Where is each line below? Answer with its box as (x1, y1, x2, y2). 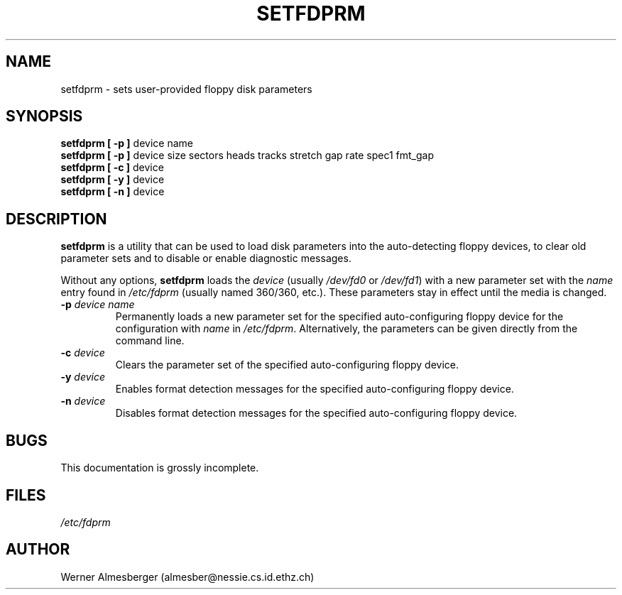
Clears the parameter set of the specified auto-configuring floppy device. (115, 359, 459, 371)
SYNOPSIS (6, 107, 83, 126)
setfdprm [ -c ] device (60, 161, 164, 174)
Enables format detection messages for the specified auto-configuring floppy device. (115, 383, 514, 395)
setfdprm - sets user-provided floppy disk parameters (60, 82, 312, 95)
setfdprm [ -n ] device (60, 185, 165, 198)
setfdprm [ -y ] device (60, 173, 165, 186)
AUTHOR (6, 540, 70, 559)
